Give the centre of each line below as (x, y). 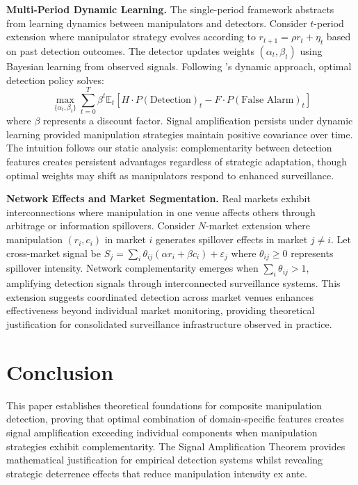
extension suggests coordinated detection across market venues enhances (160, 296)
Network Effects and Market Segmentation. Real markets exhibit (158, 198)
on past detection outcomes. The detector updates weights (130, 50)
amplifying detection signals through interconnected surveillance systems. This (173, 283)
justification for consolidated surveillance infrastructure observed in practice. (169, 324)
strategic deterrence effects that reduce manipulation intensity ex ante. (157, 473)
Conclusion (60, 371)
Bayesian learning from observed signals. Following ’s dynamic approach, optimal (179, 66)
